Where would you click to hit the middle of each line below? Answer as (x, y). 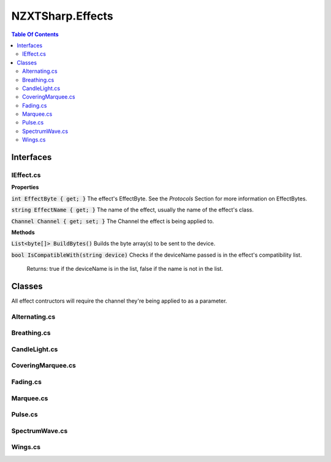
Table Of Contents (35, 34)
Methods (23, 232)
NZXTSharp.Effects (62, 16)
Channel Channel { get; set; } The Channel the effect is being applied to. (113, 221)
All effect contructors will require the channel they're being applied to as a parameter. (119, 301)
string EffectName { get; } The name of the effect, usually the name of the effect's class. (133, 210)
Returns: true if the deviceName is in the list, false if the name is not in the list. (125, 269)
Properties (25, 187)
